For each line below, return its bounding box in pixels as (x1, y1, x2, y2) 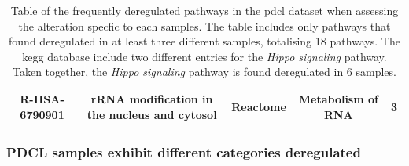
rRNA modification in (90, 90, 213, 106)
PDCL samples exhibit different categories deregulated (6, 142, 361, 161)
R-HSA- (20, 90, 64, 106)
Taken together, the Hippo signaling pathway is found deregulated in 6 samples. (12, 63, 396, 80)
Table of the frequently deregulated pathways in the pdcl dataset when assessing (10, 2, 399, 18)
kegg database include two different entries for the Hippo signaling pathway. (22, 48, 387, 64)
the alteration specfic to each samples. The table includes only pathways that (18, 17, 391, 34)
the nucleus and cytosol (87, 106, 217, 122)
